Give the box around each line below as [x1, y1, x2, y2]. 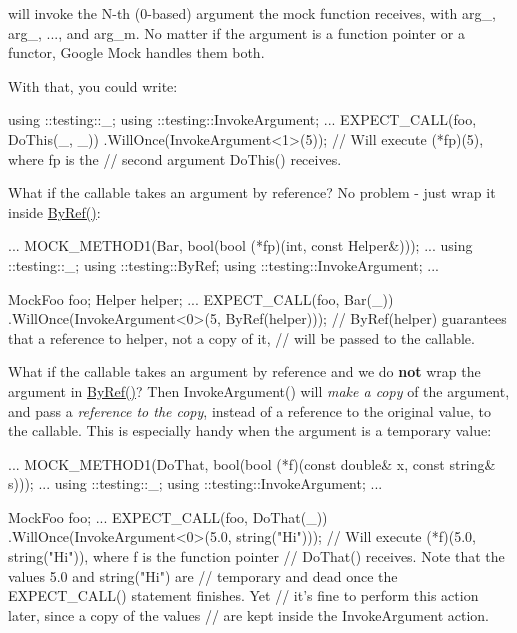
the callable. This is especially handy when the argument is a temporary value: [8, 420, 492, 441]
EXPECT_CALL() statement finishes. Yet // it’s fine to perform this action [8, 585, 479, 606]
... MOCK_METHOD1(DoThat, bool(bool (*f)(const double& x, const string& [8, 453, 496, 474]
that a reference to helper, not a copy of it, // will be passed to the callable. [8, 327, 475, 348]
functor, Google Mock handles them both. [8, 42, 265, 63]
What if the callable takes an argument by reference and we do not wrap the [8, 361, 481, 382]
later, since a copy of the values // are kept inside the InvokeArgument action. [8, 604, 489, 625]
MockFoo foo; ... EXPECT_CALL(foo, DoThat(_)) [8, 506, 328, 527]
